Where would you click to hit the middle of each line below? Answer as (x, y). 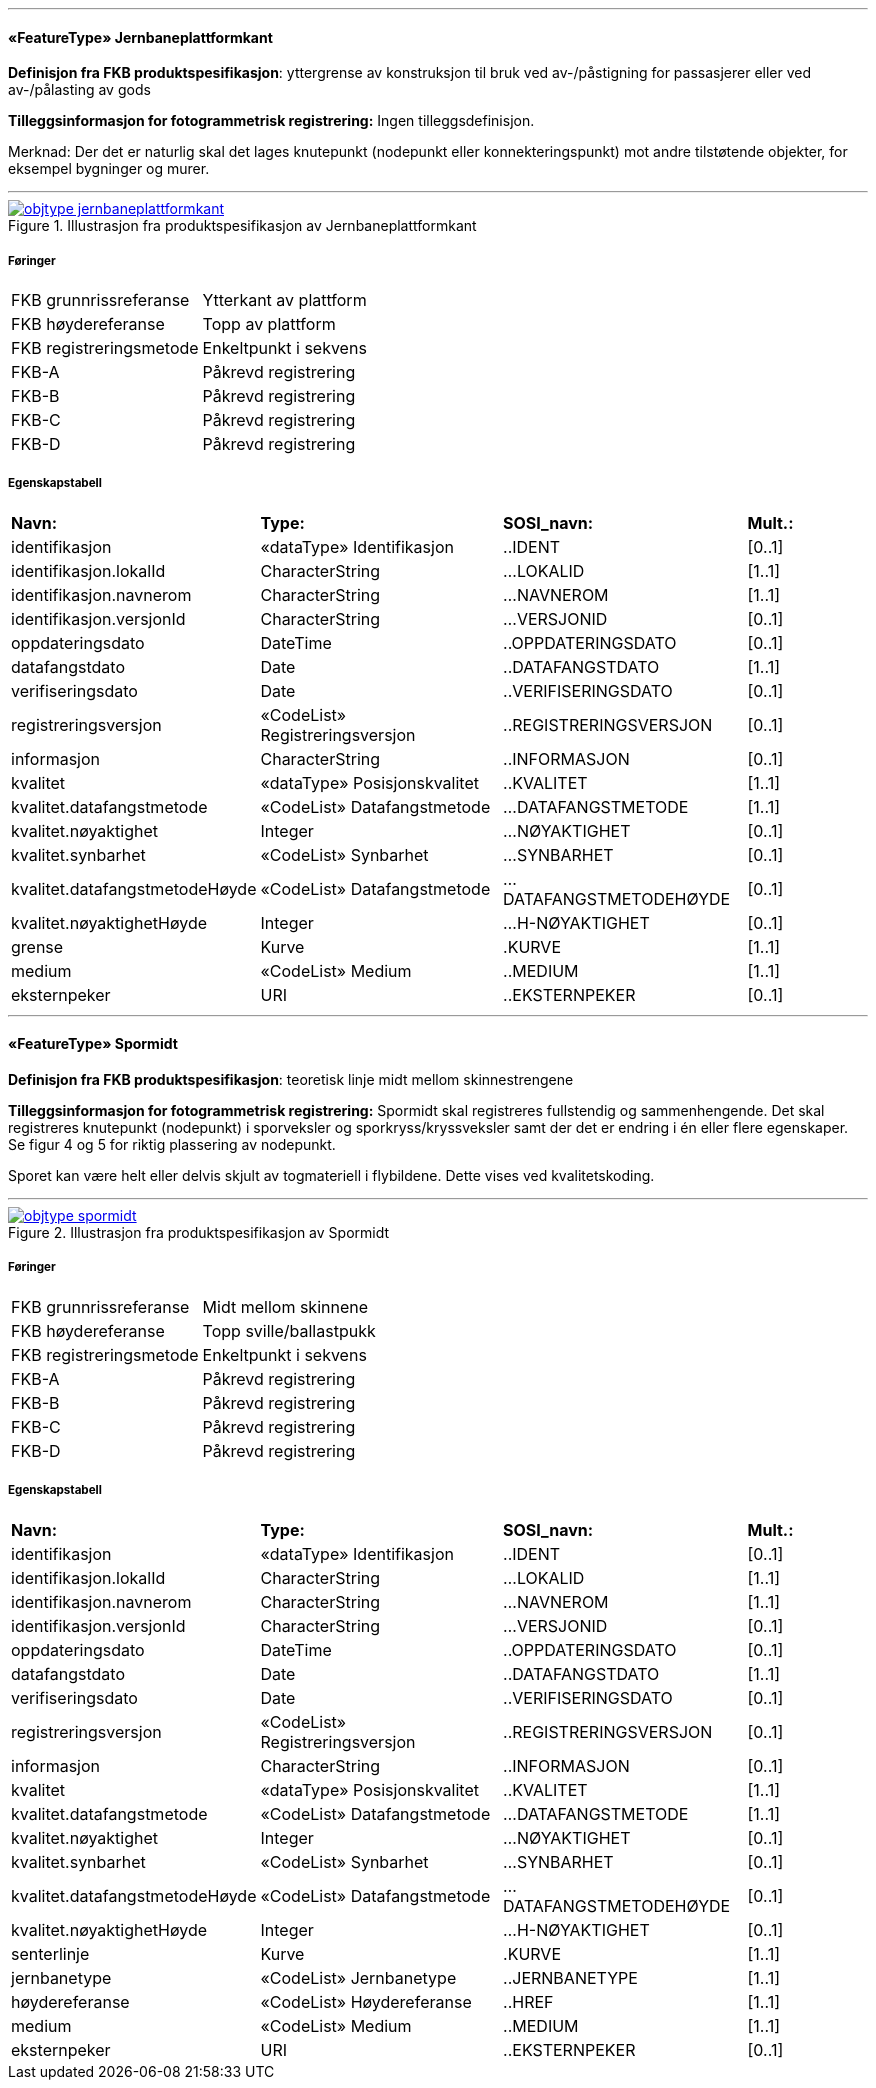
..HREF (528, 2001)
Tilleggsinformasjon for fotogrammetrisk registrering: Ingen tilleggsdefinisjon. (271, 121)
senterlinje (50, 1953)
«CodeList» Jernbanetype (358, 1977)
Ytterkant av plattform (284, 300)
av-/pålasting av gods (79, 90)
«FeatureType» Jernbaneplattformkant (140, 37)
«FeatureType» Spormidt (93, 1044)
